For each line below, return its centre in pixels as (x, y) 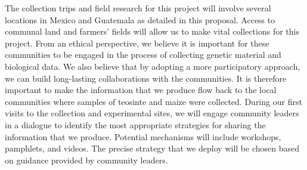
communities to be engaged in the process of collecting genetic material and (143, 55)
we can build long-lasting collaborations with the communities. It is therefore (146, 78)
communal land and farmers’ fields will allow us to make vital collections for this (152, 31)
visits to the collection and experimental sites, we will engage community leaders (152, 113)
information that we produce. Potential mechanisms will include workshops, (143, 136)
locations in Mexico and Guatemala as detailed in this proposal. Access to (140, 19)
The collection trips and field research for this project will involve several (138, 8)
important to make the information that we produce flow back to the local (141, 90)
